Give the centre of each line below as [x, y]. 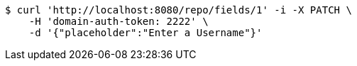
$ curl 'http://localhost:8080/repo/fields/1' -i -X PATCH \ [178, 10]
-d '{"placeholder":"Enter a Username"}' [145, 33]
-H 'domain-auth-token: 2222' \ [119, 21]
